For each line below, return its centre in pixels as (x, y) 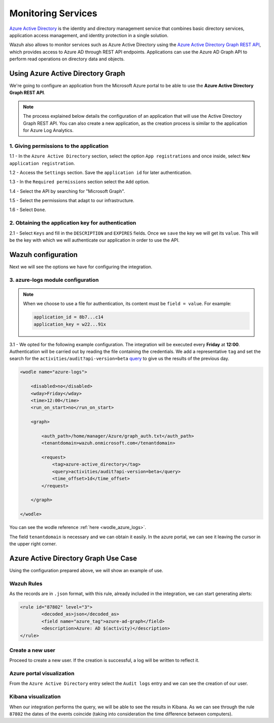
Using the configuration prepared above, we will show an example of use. (86, 570)
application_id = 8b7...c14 (68, 317)
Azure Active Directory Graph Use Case (73, 558)
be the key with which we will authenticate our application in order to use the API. (94, 240)
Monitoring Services (53, 13)
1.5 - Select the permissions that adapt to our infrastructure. (72, 201)
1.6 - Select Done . (28, 210)
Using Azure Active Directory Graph (67, 73)
